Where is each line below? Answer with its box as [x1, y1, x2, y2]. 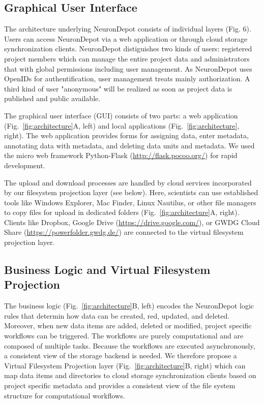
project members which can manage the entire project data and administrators [4, 53, 250, 64]
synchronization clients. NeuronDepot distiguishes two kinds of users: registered [4, 43, 252, 54]
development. [4, 160, 45, 170]
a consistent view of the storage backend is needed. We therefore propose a [4, 350, 237, 361]
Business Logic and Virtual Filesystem [4, 262, 211, 277]
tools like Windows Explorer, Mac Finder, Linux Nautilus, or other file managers [4, 197, 256, 207]
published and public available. [4, 93, 101, 104]
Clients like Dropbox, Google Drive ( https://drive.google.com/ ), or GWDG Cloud [4, 216, 260, 227]
